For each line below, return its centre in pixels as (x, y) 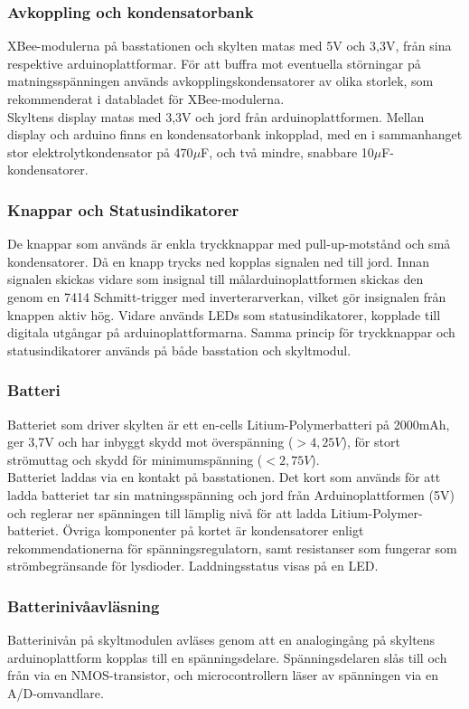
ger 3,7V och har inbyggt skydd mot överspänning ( (150, 442)
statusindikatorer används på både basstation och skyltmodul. (179, 350)
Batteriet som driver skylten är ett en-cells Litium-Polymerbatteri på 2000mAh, (229, 424)
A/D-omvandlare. (56, 692)
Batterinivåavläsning (84, 605)
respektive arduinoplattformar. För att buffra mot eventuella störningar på (214, 63)
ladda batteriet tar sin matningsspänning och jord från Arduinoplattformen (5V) (231, 494)
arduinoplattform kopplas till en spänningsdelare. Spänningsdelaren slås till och (227, 657)
